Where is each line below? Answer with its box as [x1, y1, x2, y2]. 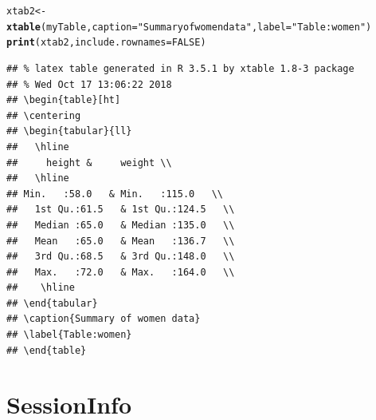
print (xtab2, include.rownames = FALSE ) [6, 37, 206, 49]
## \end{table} [6, 344, 87, 356]
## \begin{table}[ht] [6, 94, 121, 106]
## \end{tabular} [6, 297, 98, 309]
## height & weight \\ [6, 157, 172, 168]
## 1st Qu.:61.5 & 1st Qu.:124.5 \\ [6, 204, 235, 216]
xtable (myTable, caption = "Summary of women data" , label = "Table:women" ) [6, 21, 372, 33]
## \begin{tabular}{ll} [6, 125, 132, 137]
